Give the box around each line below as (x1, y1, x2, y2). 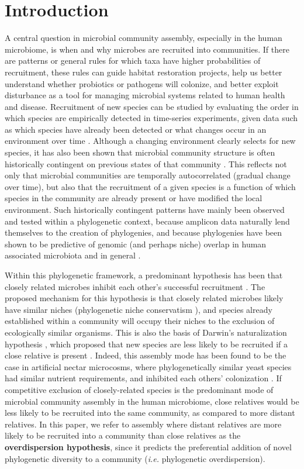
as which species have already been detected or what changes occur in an (5, 123, 267, 135)
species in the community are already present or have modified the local (5, 192, 262, 204)
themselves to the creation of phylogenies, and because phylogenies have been (5, 226, 282, 239)
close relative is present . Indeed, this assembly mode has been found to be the (5, 349, 286, 361)
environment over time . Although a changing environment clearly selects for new (5, 135, 296, 147)
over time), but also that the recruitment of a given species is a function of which (5, 180, 296, 192)
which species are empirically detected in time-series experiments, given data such (5, 112, 298, 124)
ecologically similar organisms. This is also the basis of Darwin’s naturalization (5, 326, 287, 338)
